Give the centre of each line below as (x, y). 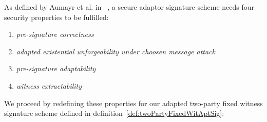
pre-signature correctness (55, 34)
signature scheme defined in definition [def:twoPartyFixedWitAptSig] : (114, 113)
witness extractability (49, 85)
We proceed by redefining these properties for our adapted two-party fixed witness (133, 103)
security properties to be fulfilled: (56, 17)
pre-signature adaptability (56, 68)
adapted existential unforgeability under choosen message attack (116, 51)
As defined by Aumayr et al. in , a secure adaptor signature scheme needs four (129, 7)
